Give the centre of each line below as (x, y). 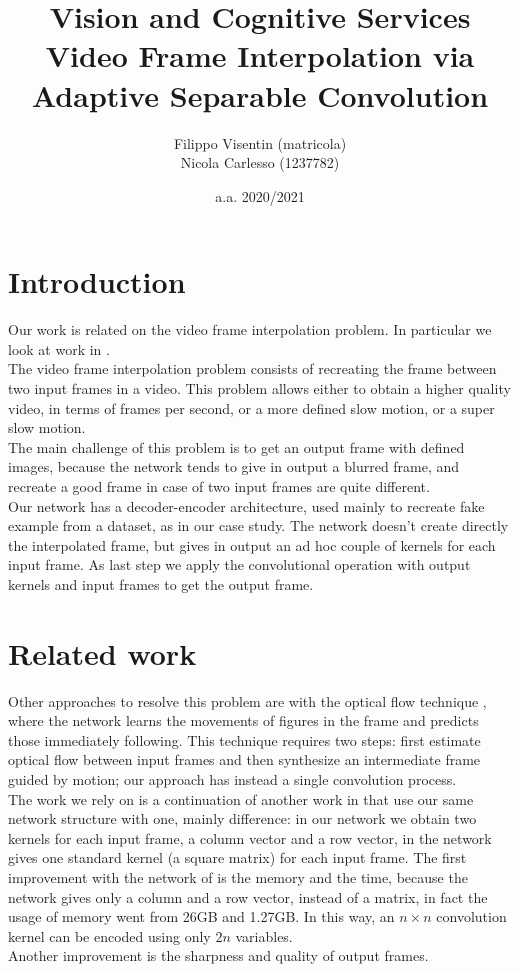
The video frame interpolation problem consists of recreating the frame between (252, 368)
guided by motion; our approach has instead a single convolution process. (232, 779)
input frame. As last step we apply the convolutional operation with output (239, 564)
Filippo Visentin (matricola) (260, 142)
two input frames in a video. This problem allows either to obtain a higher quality (259, 388)
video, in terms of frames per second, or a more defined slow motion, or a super (251, 407)
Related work (102, 652)
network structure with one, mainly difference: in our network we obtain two (242, 818)
